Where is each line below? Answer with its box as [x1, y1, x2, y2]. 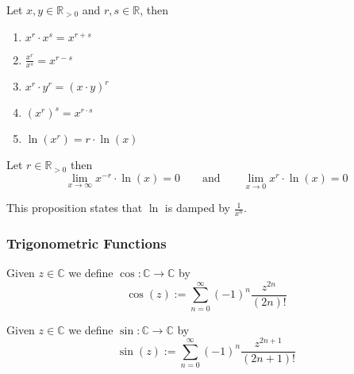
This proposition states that [6, 199, 143, 216]
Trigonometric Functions [6, 233, 167, 253]
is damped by [164, 199, 230, 216]
